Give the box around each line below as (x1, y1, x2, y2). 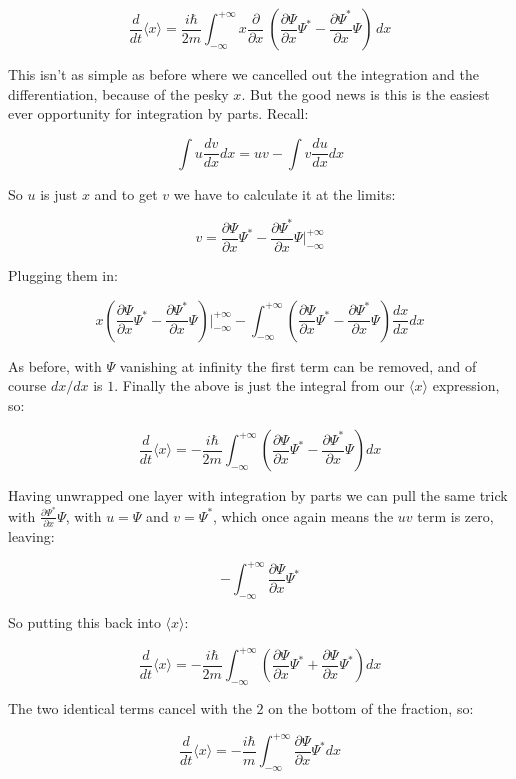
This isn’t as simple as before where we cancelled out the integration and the (8, 64, 480, 84)
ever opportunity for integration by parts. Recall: (8, 103, 309, 124)
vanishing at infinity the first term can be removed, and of (119, 355, 477, 376)
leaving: (8, 526, 55, 547)
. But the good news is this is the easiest (241, 83, 490, 104)
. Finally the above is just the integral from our (114, 375, 405, 396)
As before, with (8, 355, 102, 376)
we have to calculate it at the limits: (173, 183, 396, 204)
